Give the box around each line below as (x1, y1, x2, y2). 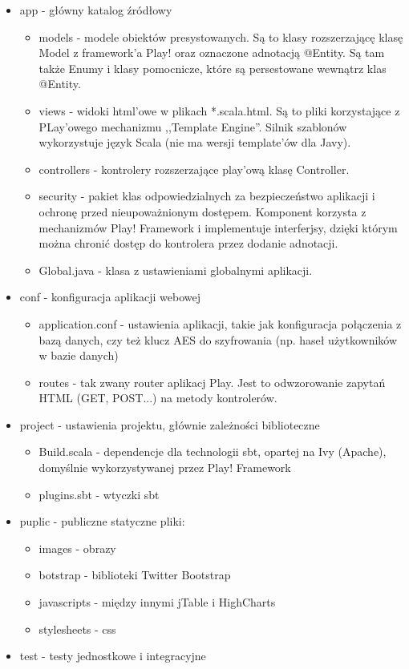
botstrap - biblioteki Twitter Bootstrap (38, 566, 231, 583)
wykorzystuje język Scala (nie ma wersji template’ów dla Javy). (38, 134, 351, 151)
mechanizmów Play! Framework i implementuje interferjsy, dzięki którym (38, 219, 398, 236)
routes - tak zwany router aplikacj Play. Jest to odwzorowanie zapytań (38, 373, 386, 390)
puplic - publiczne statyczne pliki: (19, 513, 185, 530)
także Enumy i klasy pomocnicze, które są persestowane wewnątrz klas (38, 59, 387, 76)
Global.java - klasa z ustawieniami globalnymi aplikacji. (38, 261, 313, 278)
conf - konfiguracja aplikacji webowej (19, 288, 201, 305)
